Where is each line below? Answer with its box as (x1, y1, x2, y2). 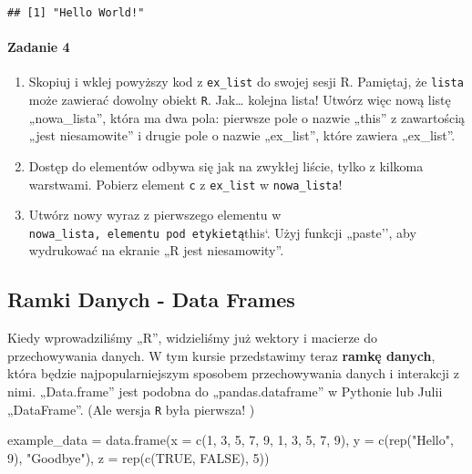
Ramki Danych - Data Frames (7, 285, 295, 314)
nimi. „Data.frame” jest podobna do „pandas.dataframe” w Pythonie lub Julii (7, 382, 443, 401)
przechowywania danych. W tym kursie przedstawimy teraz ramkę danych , (7, 345, 436, 365)
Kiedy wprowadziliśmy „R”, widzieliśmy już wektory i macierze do (7, 328, 378, 347)
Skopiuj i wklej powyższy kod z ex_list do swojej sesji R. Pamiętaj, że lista (28, 72, 464, 91)
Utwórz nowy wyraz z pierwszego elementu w (28, 205, 282, 224)
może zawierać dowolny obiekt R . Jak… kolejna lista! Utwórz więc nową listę (28, 90, 451, 109)
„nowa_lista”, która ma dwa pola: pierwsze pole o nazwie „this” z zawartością (28, 108, 466, 127)
